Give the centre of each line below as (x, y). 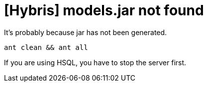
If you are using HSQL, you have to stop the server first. (95, 62)
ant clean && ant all (46, 47)
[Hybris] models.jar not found (104, 10)
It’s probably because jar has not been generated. (86, 32)
